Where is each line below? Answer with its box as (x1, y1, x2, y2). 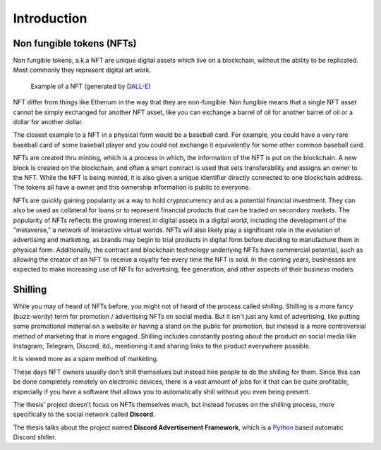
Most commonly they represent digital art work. (13, 66, 152, 74)
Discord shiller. (13, 433, 56, 442)
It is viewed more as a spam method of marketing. (13, 355, 159, 363)
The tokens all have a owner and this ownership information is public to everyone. (13, 183, 250, 192)
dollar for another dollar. (13, 118, 83, 126)
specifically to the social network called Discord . (13, 410, 155, 419)
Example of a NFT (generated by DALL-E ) (30, 82, 151, 90)
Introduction (13, 11, 87, 26)
